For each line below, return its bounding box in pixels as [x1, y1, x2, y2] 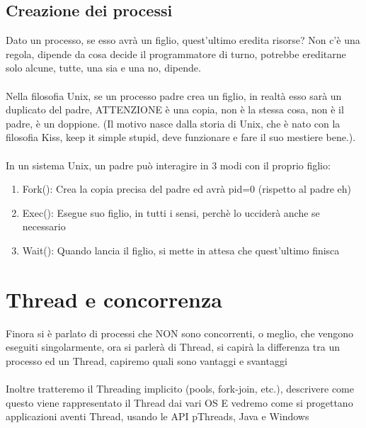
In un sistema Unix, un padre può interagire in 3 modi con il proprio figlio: [6, 157, 331, 172]
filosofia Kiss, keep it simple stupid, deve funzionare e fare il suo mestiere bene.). [6, 130, 356, 145]
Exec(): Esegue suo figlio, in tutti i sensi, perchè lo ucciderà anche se [22, 205, 320, 220]
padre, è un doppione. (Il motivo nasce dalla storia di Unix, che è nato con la [6, 116, 341, 130]
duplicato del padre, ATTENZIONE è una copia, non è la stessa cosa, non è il [6, 102, 344, 117]
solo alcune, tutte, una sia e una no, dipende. [6, 60, 201, 75]
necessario [22, 219, 66, 234]
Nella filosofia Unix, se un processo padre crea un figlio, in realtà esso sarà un [6, 88, 342, 103]
